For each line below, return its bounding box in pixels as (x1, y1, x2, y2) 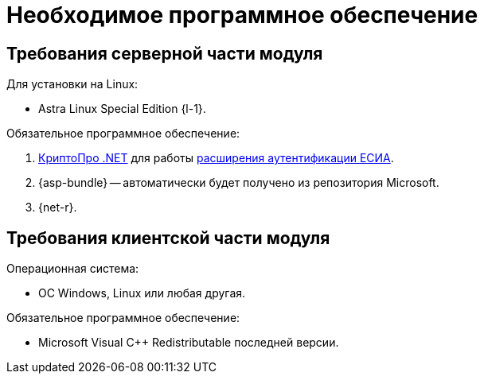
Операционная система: (6, 262, 139, 276)
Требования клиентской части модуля (6, 227, 330, 248)
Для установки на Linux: (6, 77, 139, 91)
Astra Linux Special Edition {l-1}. (38, 102, 206, 116)
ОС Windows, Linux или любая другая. (38, 286, 246, 301)
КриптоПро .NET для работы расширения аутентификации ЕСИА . (38, 151, 394, 165)
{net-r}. (38, 200, 77, 215)
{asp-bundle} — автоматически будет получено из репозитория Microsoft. (38, 176, 439, 190)
